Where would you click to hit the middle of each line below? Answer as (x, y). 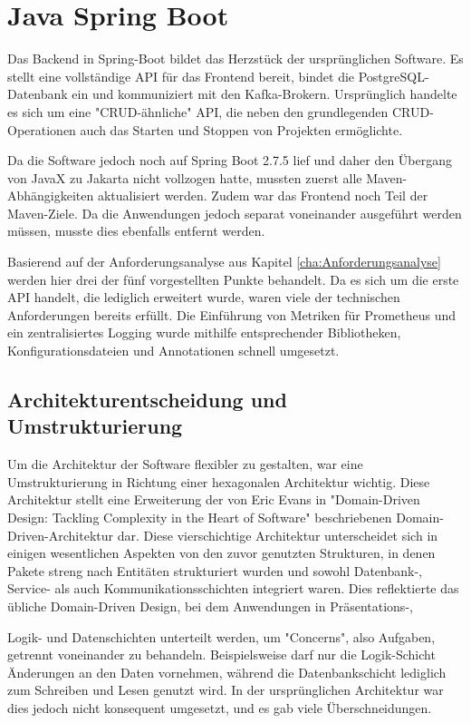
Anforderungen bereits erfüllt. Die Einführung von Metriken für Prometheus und (232, 314)
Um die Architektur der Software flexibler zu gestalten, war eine (185, 464)
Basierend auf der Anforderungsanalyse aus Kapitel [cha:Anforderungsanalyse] (224, 262)
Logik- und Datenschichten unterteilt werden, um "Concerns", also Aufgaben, (221, 636)
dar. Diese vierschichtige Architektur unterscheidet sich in (278, 535)
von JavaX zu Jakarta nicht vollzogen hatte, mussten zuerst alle (185, 177)
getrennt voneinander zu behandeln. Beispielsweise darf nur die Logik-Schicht (221, 655)
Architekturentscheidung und (147, 400)
